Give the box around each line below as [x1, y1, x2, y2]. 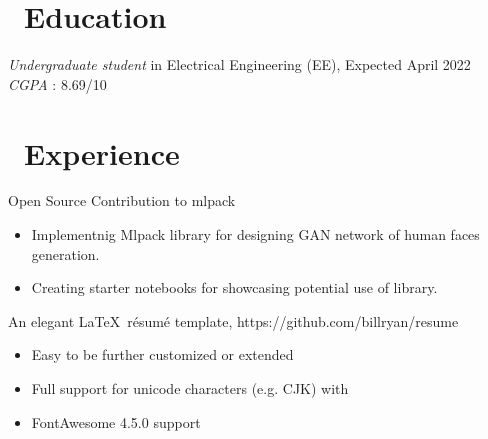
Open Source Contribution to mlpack [8, 190, 236, 211]
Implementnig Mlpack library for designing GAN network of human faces [31, 224, 480, 245]
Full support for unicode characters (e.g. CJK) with [31, 378, 349, 398]
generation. [31, 243, 100, 264]
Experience [24, 132, 180, 173]
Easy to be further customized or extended [31, 344, 294, 365]
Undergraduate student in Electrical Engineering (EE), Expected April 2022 [8, 54, 471, 75]
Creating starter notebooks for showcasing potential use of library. [31, 277, 438, 298]
